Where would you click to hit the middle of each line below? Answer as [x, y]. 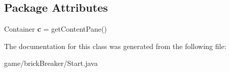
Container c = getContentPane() [56, 29]
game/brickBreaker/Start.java [51, 63]
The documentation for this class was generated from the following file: [115, 46]
